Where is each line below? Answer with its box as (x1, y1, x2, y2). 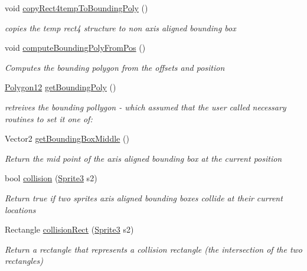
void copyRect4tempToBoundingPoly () (5, 2, 148, 14)
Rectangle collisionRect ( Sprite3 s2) (5, 223, 134, 236)
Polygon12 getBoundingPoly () (5, 81, 116, 93)
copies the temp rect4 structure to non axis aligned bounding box (5, 21, 236, 34)
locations (5, 203, 36, 216)
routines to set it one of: (5, 112, 93, 125)
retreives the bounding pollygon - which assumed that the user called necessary (5, 100, 286, 113)
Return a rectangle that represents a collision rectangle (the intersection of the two (5, 243, 302, 255)
